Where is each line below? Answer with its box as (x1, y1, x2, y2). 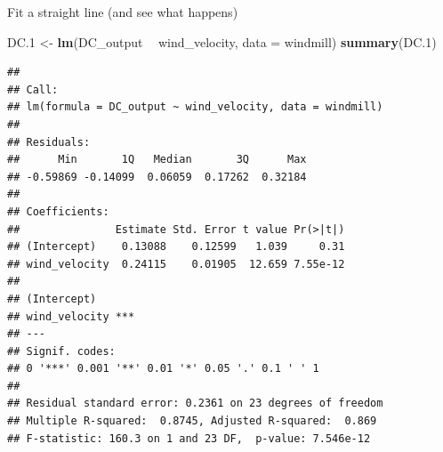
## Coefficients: (7, 205, 109, 218)
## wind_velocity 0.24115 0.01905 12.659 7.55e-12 (7, 257, 345, 270)
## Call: (7, 83, 59, 96)
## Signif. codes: (7, 344, 116, 358)
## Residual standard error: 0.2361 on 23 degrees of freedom (7, 397, 383, 410)
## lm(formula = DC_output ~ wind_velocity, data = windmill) (7, 101, 383, 114)
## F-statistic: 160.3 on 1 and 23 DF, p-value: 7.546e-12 (7, 432, 371, 445)
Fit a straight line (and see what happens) (7, 3, 238, 20)
